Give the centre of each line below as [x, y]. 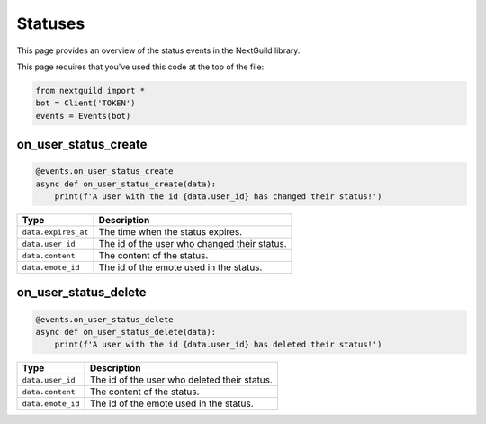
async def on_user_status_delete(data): [126, 332]
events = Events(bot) [83, 116]
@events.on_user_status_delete [105, 319]
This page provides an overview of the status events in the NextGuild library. [158, 50]
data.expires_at [55, 232]
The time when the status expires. [171, 232]
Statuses [51, 23]
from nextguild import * [90, 90]
